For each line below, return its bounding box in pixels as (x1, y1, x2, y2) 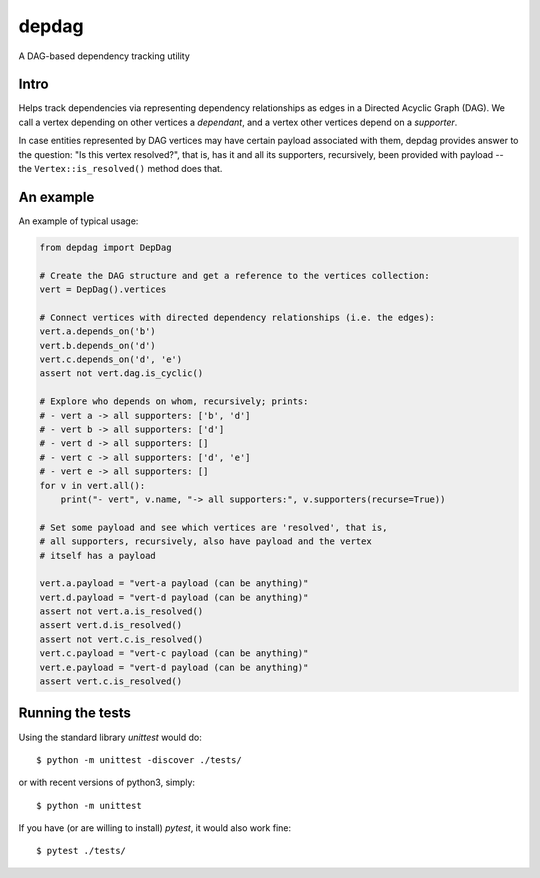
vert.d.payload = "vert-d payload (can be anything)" (39, 591, 309, 603)
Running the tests (18, 705, 132, 722)
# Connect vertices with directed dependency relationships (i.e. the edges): (39, 311, 435, 323)
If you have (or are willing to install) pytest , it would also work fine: (18, 822, 292, 834)
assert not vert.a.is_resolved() (39, 606, 204, 617)
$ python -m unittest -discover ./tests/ (36, 754, 242, 765)
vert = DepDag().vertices (39, 284, 167, 295)
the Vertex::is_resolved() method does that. (18, 163, 223, 175)
